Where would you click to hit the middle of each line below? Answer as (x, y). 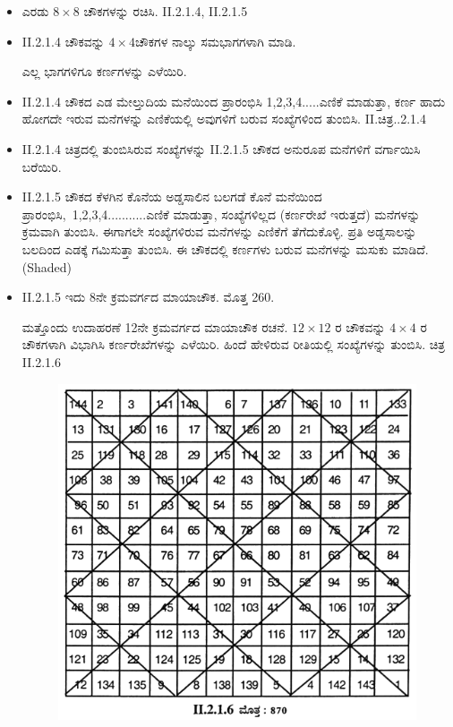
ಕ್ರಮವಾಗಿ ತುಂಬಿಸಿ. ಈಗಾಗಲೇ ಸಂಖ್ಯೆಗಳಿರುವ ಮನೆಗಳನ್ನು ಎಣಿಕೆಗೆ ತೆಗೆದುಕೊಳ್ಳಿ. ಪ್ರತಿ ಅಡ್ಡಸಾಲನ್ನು (219, 231)
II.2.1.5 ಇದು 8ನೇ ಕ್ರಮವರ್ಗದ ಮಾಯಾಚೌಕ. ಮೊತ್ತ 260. (148, 297)
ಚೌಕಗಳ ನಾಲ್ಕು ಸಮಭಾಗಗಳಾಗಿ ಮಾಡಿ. (216, 41)
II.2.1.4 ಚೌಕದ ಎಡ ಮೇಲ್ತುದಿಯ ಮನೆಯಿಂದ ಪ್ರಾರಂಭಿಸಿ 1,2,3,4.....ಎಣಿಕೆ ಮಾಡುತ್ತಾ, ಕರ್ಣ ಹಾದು (234, 101)
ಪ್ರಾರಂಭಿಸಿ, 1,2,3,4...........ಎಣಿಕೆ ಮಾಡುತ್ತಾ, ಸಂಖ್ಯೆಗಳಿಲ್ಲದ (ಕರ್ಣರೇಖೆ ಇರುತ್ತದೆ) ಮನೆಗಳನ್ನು (221, 214)
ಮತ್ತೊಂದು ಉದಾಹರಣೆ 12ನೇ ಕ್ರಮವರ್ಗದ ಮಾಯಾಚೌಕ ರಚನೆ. (155, 326)
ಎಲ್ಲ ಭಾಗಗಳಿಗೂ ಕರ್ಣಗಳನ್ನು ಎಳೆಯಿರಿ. (104, 71)
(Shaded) (47, 266)
